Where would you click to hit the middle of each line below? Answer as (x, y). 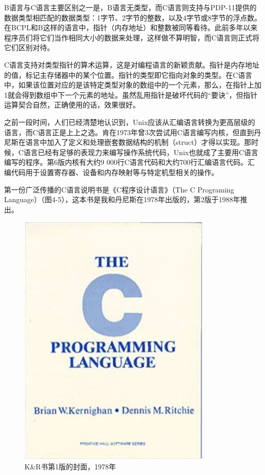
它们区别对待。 (29, 47)
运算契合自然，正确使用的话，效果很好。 (72, 105)
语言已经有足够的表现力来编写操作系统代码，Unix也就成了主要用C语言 (141, 152)
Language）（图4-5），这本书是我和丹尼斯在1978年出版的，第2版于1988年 (122, 199)
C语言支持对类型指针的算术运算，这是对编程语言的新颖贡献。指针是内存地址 (132, 64)
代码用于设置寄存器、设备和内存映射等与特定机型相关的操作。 (115, 172)
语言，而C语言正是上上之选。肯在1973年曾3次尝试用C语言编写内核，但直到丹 (133, 132)
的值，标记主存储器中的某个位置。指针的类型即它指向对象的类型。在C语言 (128, 74)
